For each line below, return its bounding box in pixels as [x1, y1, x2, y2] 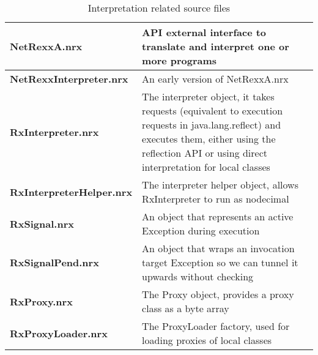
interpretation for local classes [142, 160, 270, 174]
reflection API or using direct [142, 146, 268, 160]
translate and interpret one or [142, 39, 289, 53]
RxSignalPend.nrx [10, 255, 99, 269]
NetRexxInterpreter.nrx [10, 72, 128, 86]
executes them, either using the [142, 132, 276, 146]
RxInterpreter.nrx [10, 124, 99, 139]
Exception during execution [142, 223, 260, 237]
